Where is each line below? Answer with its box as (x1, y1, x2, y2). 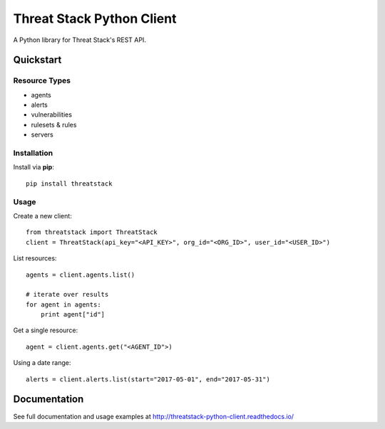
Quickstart (13, 54, 62, 66)
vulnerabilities (31, 110, 73, 119)
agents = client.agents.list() (26, 270, 135, 279)
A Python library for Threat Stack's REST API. (13, 36, 146, 44)
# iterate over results (26, 290, 109, 299)
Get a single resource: (13, 326, 78, 334)
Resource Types (13, 75, 71, 85)
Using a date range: (13, 359, 71, 367)
